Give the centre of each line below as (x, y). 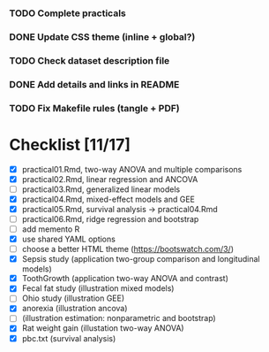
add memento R (51, 229)
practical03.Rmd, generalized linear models (101, 189)
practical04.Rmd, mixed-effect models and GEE (108, 199)
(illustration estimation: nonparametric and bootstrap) (119, 318)
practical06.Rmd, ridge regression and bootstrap (110, 218)
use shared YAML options (69, 239)
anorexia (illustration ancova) (75, 309)
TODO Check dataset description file (90, 60)
